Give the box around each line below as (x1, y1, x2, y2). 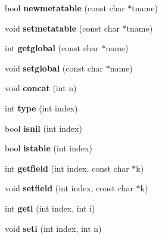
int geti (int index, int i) (5, 201, 95, 214)
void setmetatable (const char (5, 21, 120, 34)
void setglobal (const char (5, 61, 103, 74)
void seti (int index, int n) (5, 222, 102, 234)
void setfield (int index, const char (5, 182, 133, 194)
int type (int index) (5, 101, 78, 114)
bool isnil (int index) (5, 122, 82, 134)
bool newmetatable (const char (5, 2, 125, 14)
